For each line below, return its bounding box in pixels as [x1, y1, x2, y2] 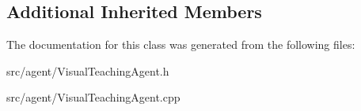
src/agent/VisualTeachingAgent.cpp [6, 89, 180, 105]
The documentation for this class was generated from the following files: [6, 36, 355, 53]
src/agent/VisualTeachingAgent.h [6, 62, 169, 79]
